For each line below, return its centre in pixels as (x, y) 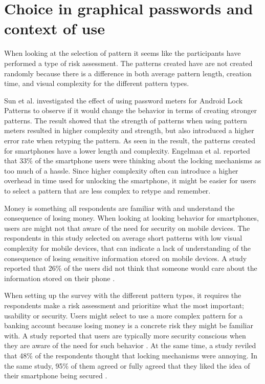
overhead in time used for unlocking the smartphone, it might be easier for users (130, 180)
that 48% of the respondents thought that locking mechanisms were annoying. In (131, 355)
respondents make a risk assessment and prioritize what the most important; (124, 305)
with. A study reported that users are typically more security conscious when (125, 335)
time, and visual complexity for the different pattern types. (97, 83)
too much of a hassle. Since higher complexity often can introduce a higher (121, 170)
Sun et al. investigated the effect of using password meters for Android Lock (124, 100)
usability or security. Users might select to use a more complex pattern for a (124, 315)
